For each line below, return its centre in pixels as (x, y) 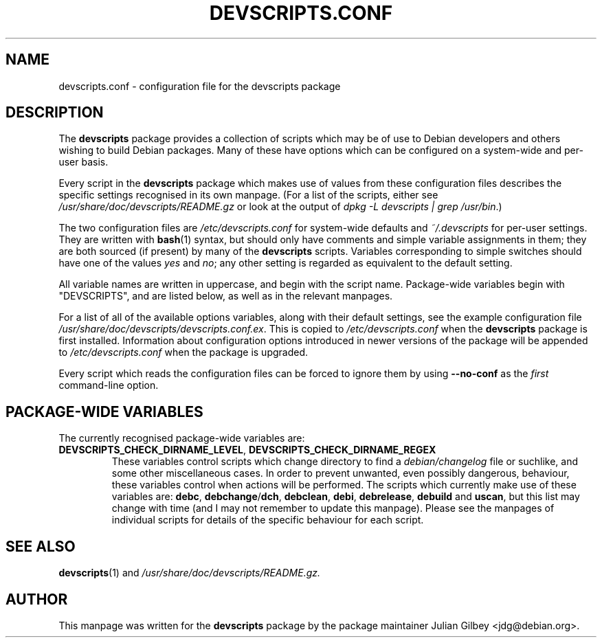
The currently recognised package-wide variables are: (182, 438)
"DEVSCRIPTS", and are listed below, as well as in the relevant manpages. (226, 296)
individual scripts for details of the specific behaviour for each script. (268, 520)
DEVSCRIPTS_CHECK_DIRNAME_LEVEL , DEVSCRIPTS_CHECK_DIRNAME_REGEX (247, 450)
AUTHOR (37, 599)
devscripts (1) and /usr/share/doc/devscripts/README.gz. (190, 573)
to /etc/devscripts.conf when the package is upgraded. (183, 352)
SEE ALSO (41, 546)
